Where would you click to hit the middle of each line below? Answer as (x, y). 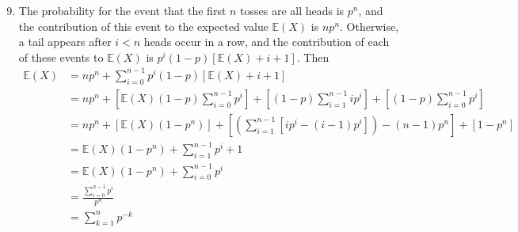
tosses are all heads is (292, 10)
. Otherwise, (369, 26)
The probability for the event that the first (122, 10)
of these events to (61, 57)
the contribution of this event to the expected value (143, 26)
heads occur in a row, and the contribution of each (267, 42)
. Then (313, 57)
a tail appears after (65, 42)
